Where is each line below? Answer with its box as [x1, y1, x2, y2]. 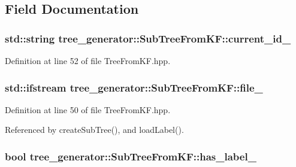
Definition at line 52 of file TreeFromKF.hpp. [5, 54, 171, 66]
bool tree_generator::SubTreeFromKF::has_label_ [5, 148, 256, 163]
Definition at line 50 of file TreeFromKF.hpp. [5, 103, 171, 116]
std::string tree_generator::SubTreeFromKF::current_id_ [5, 31, 291, 45]
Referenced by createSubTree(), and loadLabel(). [5, 123, 184, 136]
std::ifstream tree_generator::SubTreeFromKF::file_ [5, 80, 263, 95]
